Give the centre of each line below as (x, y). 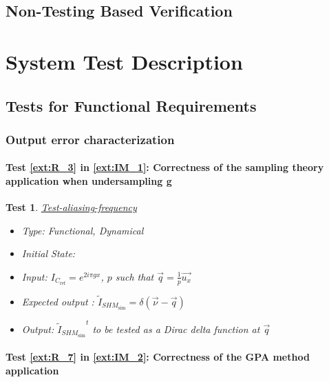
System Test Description (124, 61)
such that (135, 276)
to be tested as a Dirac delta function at (176, 329)
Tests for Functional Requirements (131, 105)
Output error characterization (90, 139)
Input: (34, 276)
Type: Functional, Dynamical (83, 230)
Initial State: (49, 253)
